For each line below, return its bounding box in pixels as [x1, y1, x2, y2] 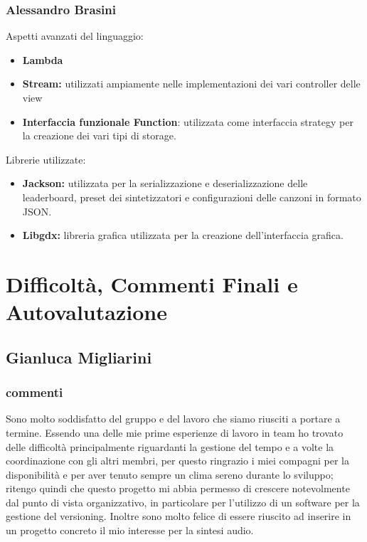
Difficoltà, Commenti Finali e [6, 269, 298, 298]
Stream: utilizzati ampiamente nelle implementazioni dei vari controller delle [22, 76, 361, 91]
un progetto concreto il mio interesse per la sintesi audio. [6, 523, 254, 538]
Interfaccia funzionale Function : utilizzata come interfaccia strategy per [22, 114, 353, 129]
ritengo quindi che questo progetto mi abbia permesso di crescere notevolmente [6, 481, 350, 496]
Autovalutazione [6, 297, 167, 326]
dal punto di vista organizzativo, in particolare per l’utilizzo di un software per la [6, 494, 360, 509]
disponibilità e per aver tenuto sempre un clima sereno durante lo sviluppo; [6, 467, 334, 482]
